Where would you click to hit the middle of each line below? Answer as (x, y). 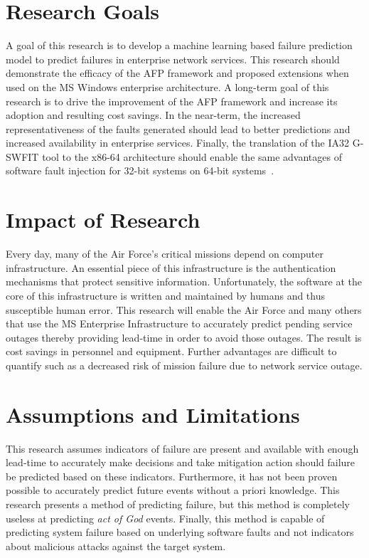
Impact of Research (103, 220)
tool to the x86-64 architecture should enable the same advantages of (192, 156)
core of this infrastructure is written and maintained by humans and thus (166, 295)
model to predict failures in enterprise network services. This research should (173, 59)
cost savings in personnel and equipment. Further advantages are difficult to (171, 351)
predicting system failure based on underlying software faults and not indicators (180, 532)
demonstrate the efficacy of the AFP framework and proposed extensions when (177, 73)
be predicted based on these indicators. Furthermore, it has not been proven (172, 476)
